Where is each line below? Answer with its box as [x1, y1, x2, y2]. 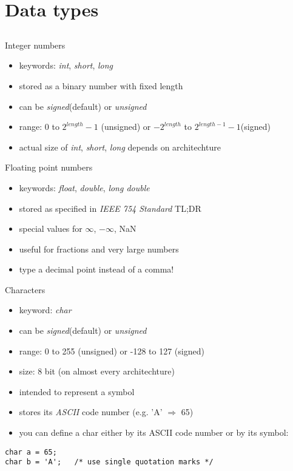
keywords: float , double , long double [19, 181, 150, 194]
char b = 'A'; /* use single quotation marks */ [5, 458, 214, 467]
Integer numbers [5, 38, 66, 51]
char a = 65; [5, 447, 57, 456]
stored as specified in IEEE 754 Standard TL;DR [19, 202, 201, 214]
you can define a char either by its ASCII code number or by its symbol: [19, 426, 289, 439]
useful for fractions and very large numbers [19, 242, 179, 255]
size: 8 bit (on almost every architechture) [19, 365, 175, 378]
